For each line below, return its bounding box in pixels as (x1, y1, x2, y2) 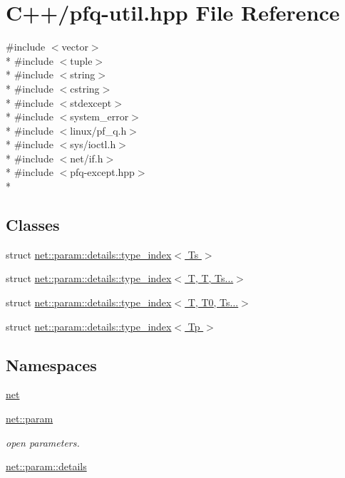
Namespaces (6, 353, 97, 375)
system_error (70, 109, 129, 124)
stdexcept (70, 95, 112, 110)
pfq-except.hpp (70, 165, 135, 180)
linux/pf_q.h (70, 123, 127, 137)
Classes (6, 214, 60, 236)
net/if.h (70, 150, 103, 165)
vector (61, 39, 88, 54)
